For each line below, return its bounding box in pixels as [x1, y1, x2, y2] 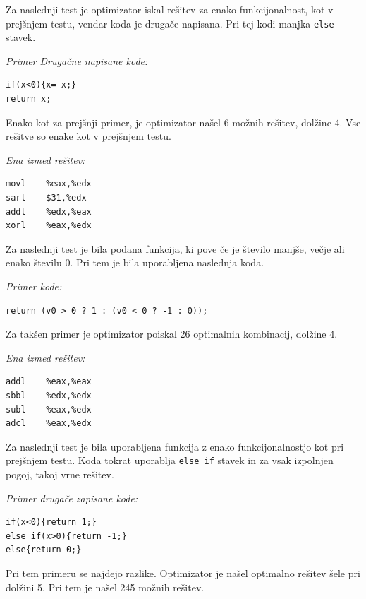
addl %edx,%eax [6, 206, 92, 217]
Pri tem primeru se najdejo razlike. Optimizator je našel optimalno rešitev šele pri [6, 565, 360, 580]
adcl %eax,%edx [6, 418, 92, 429]
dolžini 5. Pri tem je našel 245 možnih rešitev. [6, 579, 205, 594]
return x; [6, 94, 51, 105]
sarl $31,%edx [6, 193, 87, 203]
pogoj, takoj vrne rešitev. [6, 466, 114, 481]
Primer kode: [6, 278, 62, 293]
